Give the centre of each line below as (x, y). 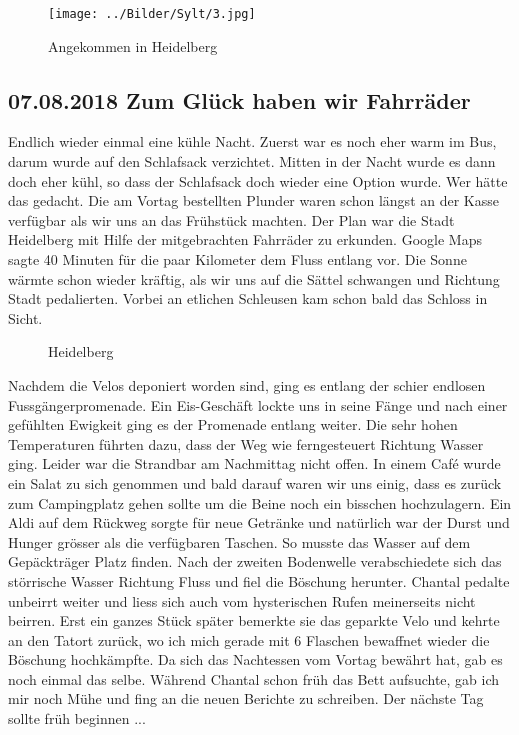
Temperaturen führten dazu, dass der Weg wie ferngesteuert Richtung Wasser (246, 443)
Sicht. (25, 317)
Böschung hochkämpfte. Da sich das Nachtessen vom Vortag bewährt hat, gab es (255, 659)
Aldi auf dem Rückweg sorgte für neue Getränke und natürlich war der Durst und (259, 522)
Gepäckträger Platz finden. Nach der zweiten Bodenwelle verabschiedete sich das (255, 561)
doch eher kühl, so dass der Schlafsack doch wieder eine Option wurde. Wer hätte (258, 180)
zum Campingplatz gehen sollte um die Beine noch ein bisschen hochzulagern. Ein (260, 502)
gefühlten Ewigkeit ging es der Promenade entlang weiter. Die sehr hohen (233, 424)
